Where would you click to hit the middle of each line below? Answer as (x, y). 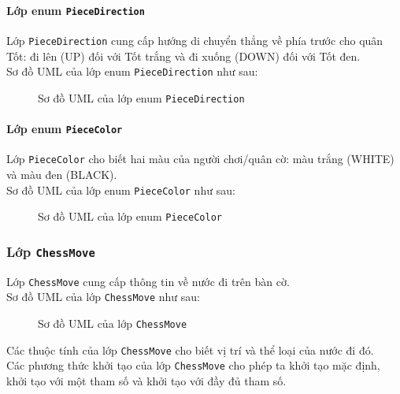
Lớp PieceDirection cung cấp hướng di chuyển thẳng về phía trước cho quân (195, 40)
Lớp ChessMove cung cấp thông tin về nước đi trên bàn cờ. (148, 281)
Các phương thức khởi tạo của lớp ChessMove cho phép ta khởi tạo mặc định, (193, 365)
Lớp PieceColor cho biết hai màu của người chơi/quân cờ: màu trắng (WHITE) (200, 159)
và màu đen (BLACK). (62, 174)
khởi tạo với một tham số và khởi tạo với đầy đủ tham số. (146, 380)
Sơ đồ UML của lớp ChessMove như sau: (103, 297)
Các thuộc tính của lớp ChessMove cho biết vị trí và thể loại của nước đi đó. (190, 349)
